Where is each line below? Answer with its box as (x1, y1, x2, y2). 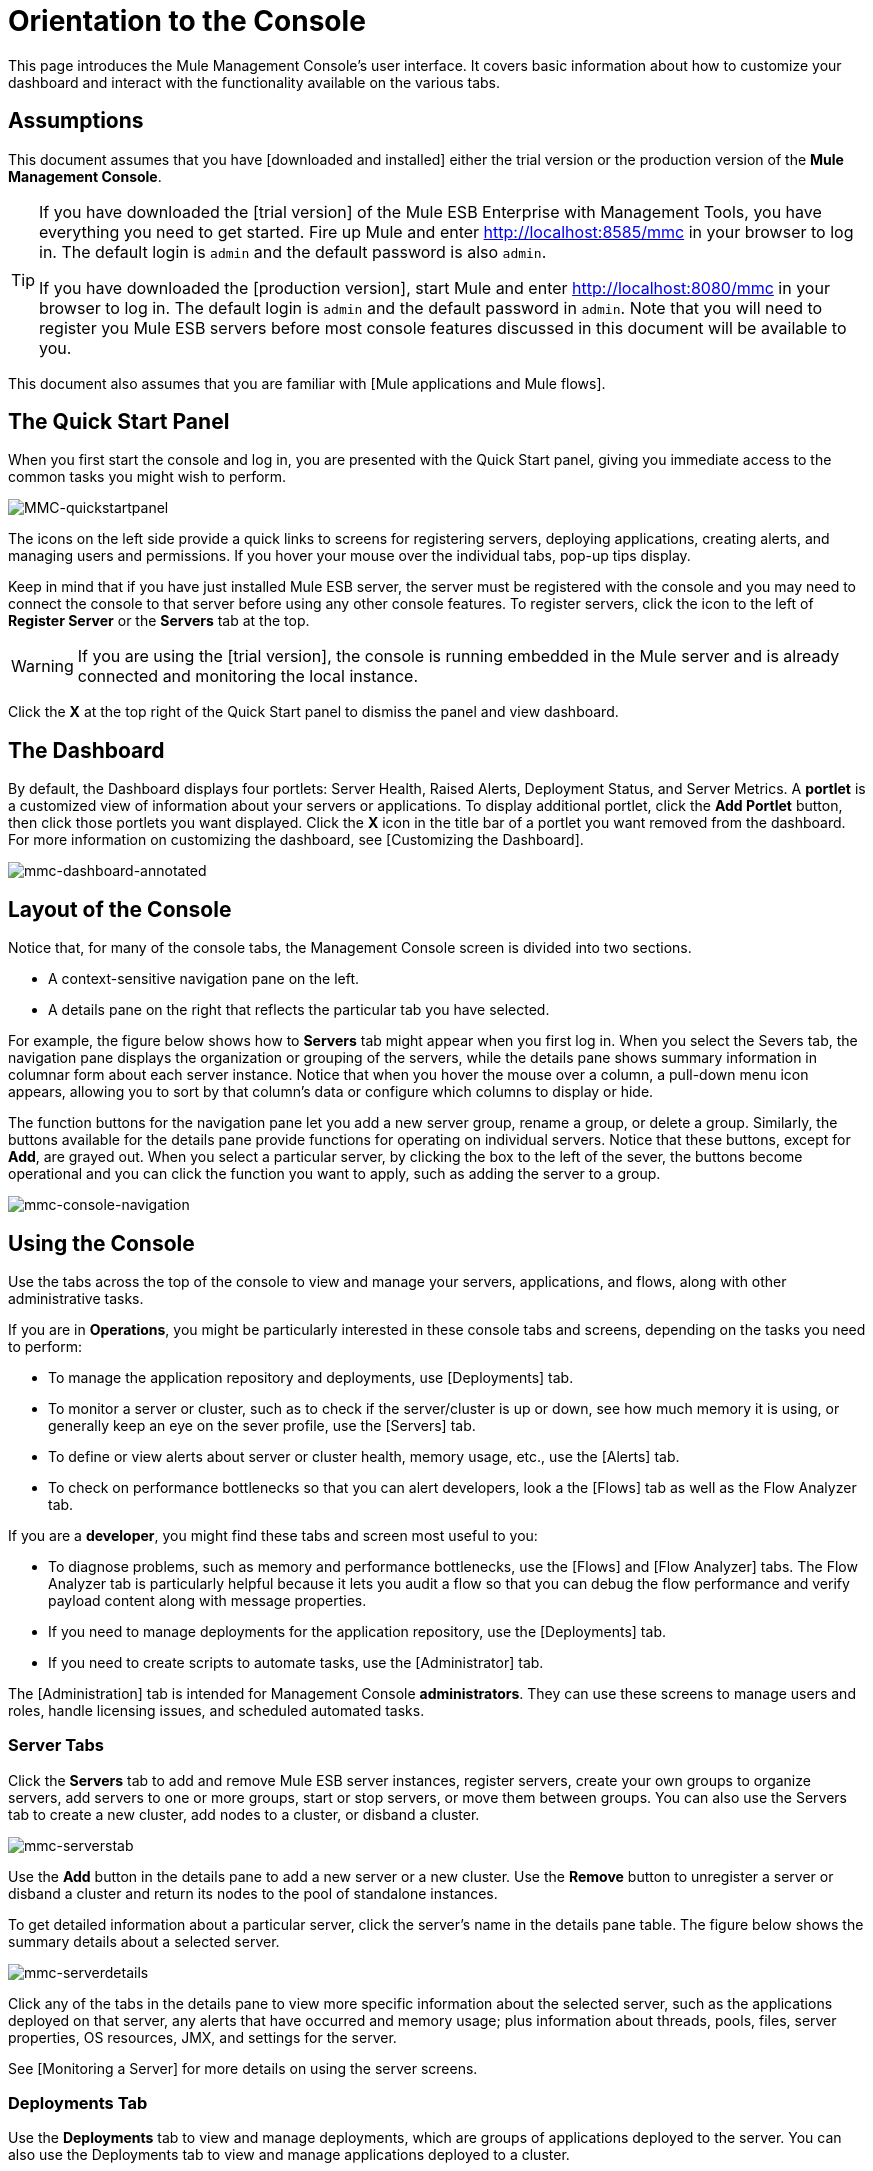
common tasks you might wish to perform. (8, 468, 287, 486)
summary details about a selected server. (8, 1932, 280, 1950)
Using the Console (8, 1230, 195, 1256)
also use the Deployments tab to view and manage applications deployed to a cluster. (8, 2146, 570, 2164)
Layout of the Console (8, 896, 232, 922)
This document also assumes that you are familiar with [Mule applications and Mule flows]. (8, 374, 606, 392)
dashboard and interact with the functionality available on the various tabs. (8, 73, 500, 91)
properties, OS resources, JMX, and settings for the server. (8, 2028, 397, 2046)
